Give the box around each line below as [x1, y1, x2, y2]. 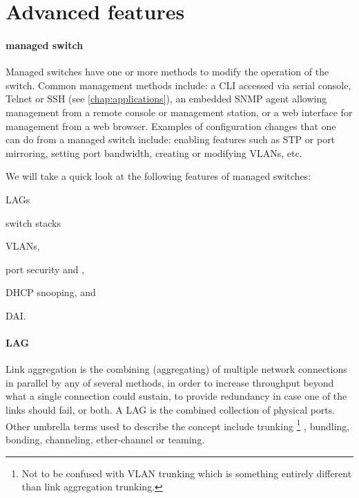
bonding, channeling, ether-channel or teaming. [6, 432, 205, 446]
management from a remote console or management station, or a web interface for [6, 104, 353, 119]
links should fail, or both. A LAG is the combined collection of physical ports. [6, 403, 336, 417]
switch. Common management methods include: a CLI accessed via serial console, [6, 77, 351, 92]
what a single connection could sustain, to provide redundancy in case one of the [6, 389, 347, 403]
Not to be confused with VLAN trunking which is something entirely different [21, 465, 352, 480]
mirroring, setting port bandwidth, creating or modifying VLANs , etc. [6, 145, 302, 160]
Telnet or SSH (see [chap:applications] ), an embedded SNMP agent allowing [6, 91, 327, 106]
